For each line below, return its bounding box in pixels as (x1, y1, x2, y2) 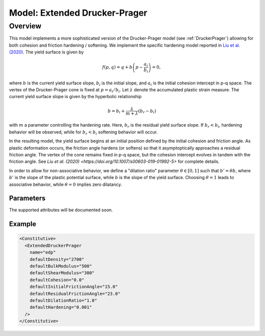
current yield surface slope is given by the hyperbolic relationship (9, 94, 142, 100)
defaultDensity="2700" (29, 257, 84, 262)
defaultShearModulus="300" (29, 270, 95, 276)
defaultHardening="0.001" (29, 305, 92, 310)
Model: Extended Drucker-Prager (9, 7, 147, 18)
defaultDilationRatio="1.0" (29, 297, 98, 303)
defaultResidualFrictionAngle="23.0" (29, 291, 121, 296)
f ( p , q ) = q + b (102, 64, 132, 70)
